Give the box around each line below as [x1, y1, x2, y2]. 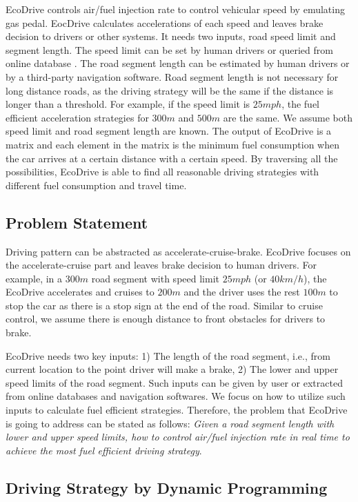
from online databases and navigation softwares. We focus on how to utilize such [6, 389, 346, 403]
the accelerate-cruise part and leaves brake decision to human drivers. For [6, 258, 317, 272]
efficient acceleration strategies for [6, 110, 149, 124]
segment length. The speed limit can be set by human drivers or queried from [6, 42, 333, 57]
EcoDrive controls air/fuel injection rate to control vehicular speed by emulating [6, 2, 345, 16]
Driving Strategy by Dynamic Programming [6, 476, 328, 498]
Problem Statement [6, 211, 148, 233]
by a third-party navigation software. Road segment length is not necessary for [6, 69, 339, 84]
